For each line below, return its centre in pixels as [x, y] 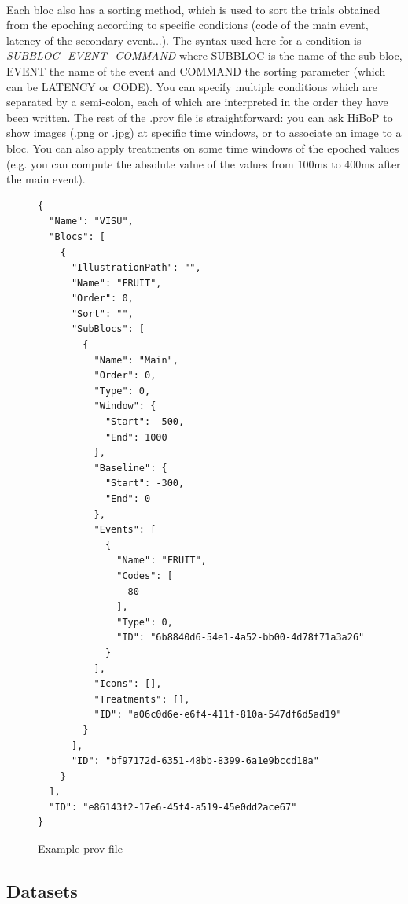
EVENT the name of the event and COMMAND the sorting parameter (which [196, 70]
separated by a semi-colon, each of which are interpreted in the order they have [197, 102]
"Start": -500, [145, 422]
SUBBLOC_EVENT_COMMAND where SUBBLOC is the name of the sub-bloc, [204, 55]
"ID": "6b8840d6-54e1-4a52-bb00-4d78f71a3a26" [241, 638]
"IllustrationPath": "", [136, 268]
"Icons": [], [128, 684]
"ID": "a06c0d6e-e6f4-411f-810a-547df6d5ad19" [218, 715]
